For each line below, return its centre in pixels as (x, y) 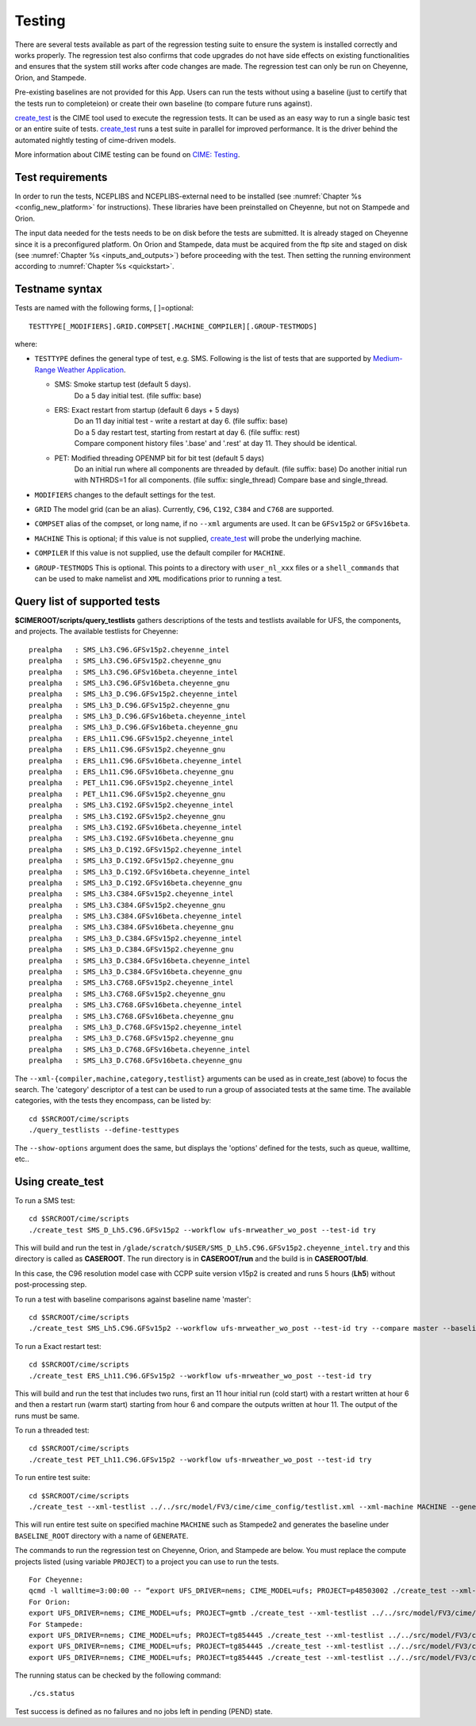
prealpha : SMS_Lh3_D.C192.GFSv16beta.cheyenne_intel (140, 872)
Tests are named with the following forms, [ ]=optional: (104, 308)
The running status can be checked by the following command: (118, 1675)
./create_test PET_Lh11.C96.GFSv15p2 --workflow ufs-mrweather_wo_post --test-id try (200, 1459)
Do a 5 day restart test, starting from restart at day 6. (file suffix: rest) (187, 432)
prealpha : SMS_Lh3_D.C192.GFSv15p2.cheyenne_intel (135, 850)
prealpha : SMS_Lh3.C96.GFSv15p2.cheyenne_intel (129, 650)
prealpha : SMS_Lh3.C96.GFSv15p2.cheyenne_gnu (125, 661)
